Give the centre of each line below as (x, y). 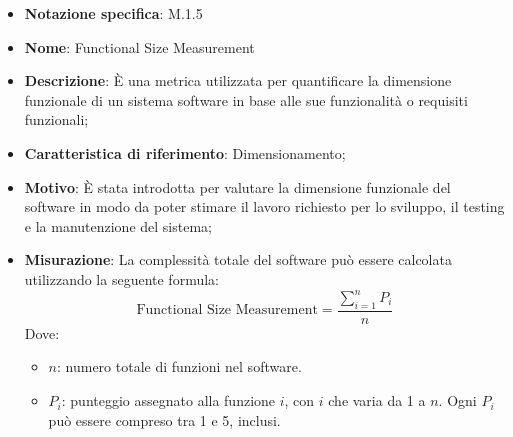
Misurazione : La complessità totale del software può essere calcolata (238, 259)
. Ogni (457, 400)
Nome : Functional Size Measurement (139, 46)
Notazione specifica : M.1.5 (113, 13)
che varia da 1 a (377, 400)
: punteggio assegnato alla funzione (168, 400)
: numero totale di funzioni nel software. (179, 366)
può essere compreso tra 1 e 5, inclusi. (164, 419)
